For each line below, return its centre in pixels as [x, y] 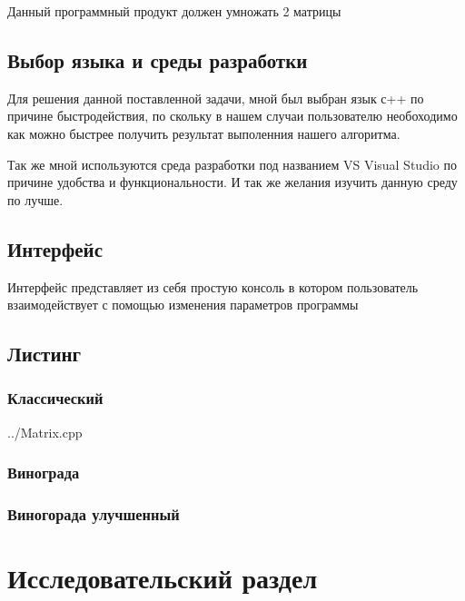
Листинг [45, 354]
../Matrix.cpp [45, 432]
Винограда [44, 473]
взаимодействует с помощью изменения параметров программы [183, 305]
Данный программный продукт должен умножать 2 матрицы [174, 11]
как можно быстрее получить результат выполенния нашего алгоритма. [204, 133]
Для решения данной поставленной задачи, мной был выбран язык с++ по [216, 98]
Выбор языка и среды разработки [158, 59]
